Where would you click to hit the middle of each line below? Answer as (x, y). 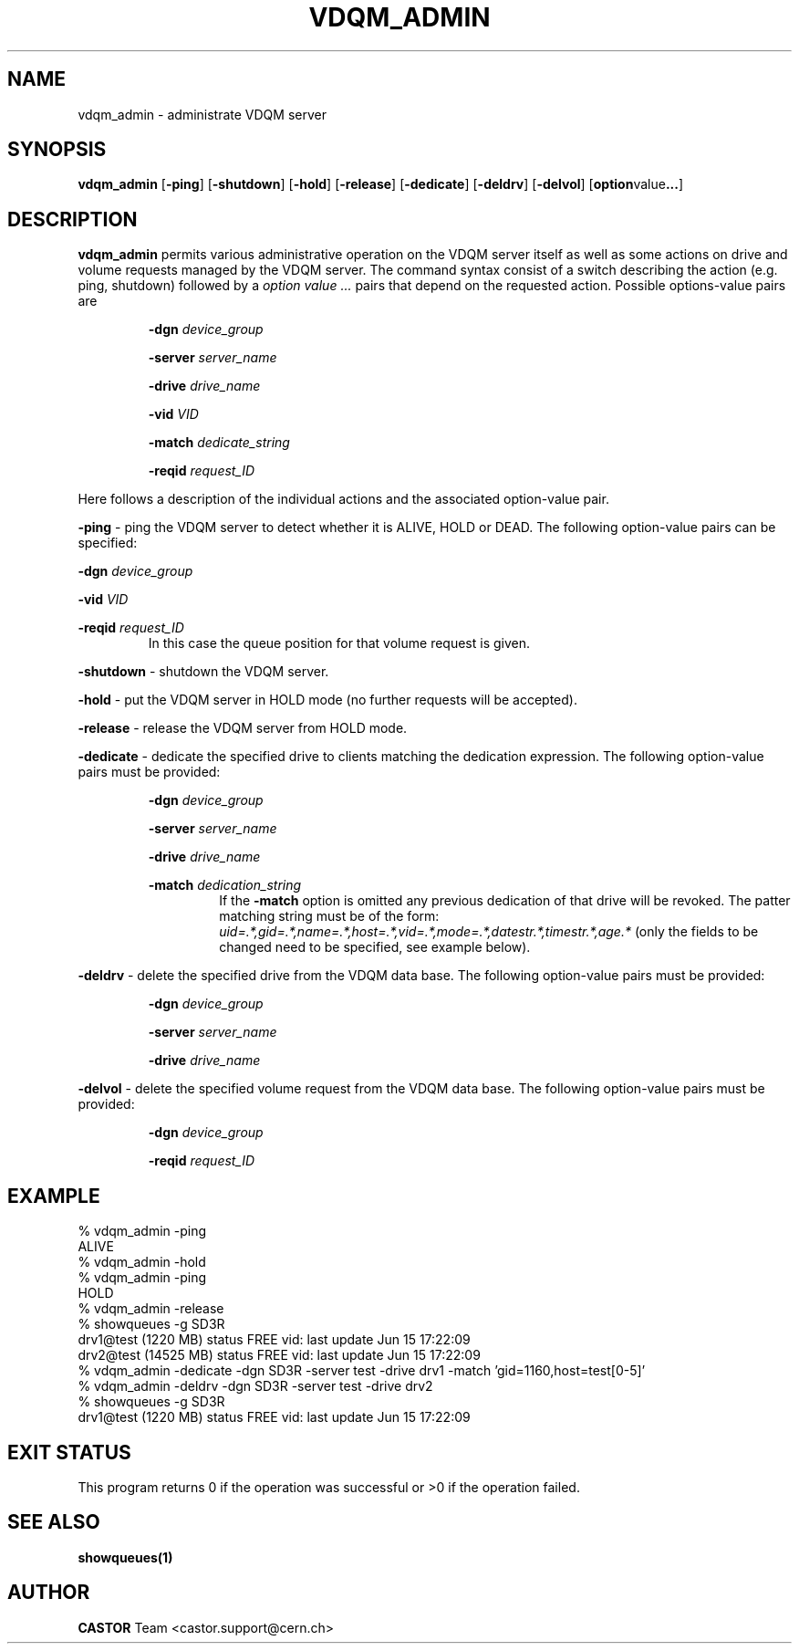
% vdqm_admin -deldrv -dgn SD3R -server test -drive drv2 (255, 1386)
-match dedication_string (225, 885)
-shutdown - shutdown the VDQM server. (203, 672)
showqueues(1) (125, 1557)
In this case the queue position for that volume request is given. (339, 643)
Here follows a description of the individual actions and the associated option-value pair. (343, 499)
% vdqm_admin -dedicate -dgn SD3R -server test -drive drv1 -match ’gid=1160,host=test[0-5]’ (362, 1371)
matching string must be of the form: (329, 916)
